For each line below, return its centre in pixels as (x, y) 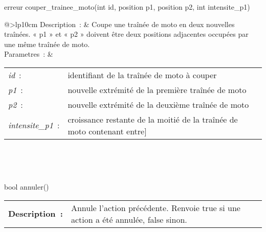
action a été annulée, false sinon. (129, 219)
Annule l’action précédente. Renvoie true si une (156, 207)
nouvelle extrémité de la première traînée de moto (157, 89)
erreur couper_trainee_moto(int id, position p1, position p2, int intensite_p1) (127, 7)
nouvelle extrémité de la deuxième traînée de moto (158, 104)
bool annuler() (27, 187)
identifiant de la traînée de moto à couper (142, 75)
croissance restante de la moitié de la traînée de (153, 119)
